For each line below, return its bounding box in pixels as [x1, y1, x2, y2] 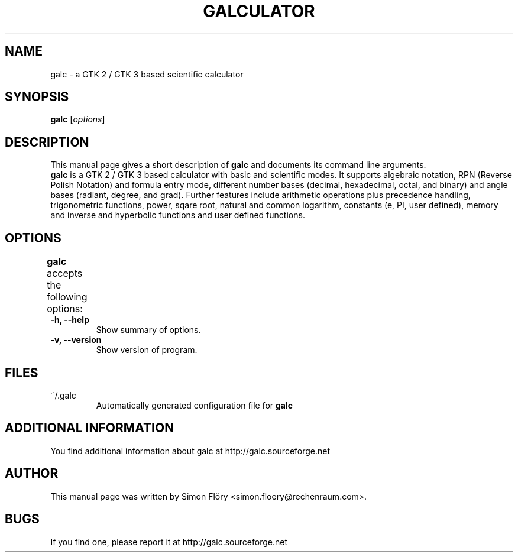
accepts [47, 267, 83, 280]
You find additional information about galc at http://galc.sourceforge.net [50, 445, 331, 456]
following [47, 291, 88, 303]
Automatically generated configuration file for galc [96, 400, 293, 410]
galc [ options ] [50, 114, 105, 125]
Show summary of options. [96, 325, 201, 335]
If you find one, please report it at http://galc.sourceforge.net [50, 536, 287, 547]
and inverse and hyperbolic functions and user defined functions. [50, 210, 305, 221]
